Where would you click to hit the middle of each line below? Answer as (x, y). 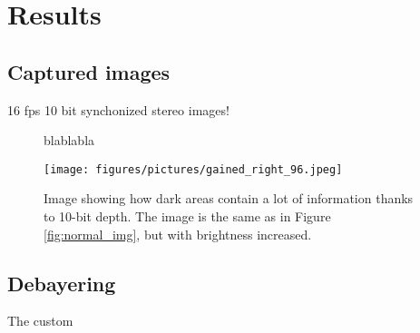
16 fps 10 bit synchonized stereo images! (118, 109)
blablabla (69, 140)
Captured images (89, 71)
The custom (40, 321)
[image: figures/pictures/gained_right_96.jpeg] (193, 169)
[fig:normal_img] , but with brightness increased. (178, 234)
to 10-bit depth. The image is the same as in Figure (187, 216)
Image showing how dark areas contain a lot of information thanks (229, 198)
